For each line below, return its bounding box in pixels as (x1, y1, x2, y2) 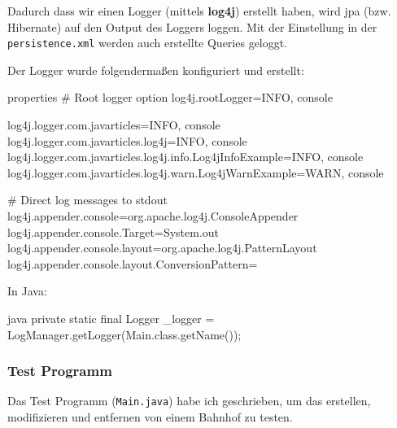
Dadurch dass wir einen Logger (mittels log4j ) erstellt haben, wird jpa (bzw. (7, 2, 391, 19)
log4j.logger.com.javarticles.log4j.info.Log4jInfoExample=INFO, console (7, 148, 364, 165)
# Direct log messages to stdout (7, 191, 168, 208)
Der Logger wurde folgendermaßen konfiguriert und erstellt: (7, 61, 304, 78)
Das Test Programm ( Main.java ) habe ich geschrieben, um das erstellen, (7, 392, 371, 409)
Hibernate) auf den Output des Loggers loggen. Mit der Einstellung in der (7, 18, 377, 35)
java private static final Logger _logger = (7, 309, 215, 326)
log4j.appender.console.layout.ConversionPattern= (7, 255, 258, 272)
